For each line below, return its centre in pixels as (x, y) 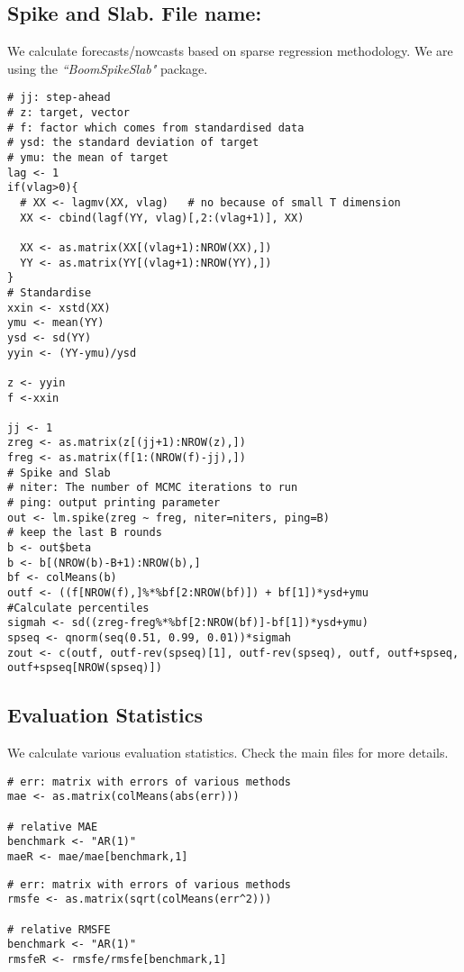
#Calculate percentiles (78, 608)
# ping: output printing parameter (114, 503)
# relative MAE (53, 827)
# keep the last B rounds (85, 533)
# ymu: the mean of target (88, 158)
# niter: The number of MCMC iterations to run (153, 488)
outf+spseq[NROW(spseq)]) (85, 668)
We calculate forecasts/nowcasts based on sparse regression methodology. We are (230, 51)
